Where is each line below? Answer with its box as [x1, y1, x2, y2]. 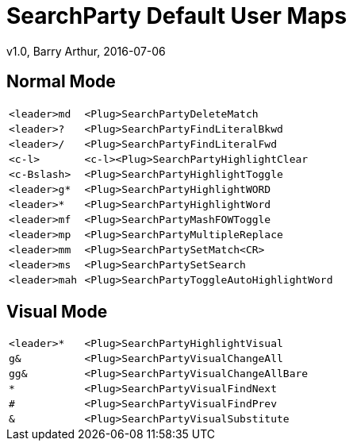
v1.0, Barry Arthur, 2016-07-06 [6, 44, 166, 58]
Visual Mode [6, 302, 108, 322]
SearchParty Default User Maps [6, 2, 347, 29]
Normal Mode [6, 71, 116, 92]
